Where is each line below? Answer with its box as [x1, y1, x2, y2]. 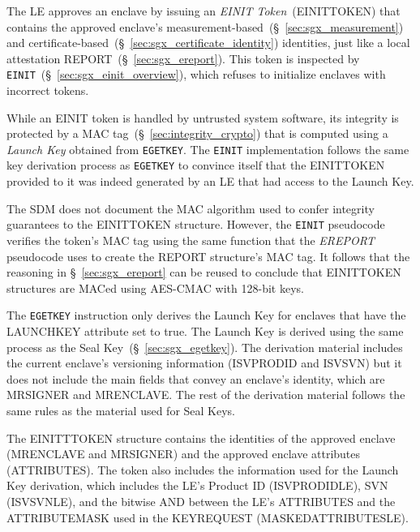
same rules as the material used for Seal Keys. [6, 401, 236, 418]
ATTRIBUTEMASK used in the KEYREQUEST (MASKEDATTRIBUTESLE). [6, 508, 409, 526]
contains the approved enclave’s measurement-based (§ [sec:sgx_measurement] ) [6, 18, 404, 35]
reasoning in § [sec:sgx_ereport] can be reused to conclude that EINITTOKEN [6, 264, 401, 281]
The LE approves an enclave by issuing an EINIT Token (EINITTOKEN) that [6, 2, 401, 19]
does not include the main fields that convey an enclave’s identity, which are [6, 370, 385, 387]
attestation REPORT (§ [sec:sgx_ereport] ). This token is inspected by [6, 49, 360, 66]
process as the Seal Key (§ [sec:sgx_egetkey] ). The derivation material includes [6, 338, 403, 355]
